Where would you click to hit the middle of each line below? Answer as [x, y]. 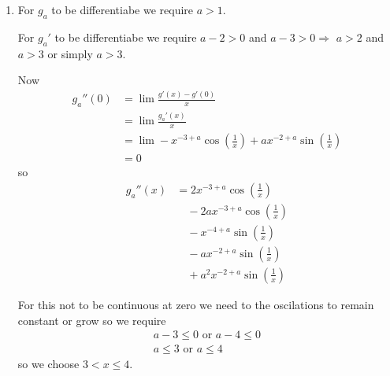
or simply [70, 53]
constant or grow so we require [92, 320]
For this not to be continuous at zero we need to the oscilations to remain [196, 304]
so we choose [48, 364]
